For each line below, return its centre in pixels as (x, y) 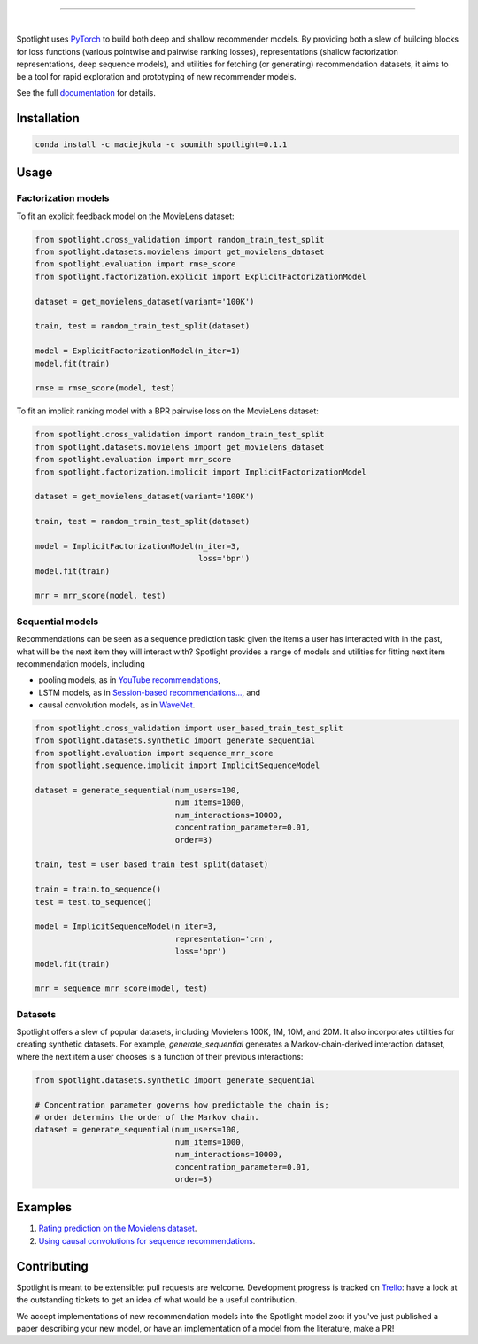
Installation (48, 118)
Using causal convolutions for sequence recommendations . (147, 1240)
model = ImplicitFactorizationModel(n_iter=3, (138, 546)
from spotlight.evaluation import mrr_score (133, 460)
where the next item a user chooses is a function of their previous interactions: (160, 1056)
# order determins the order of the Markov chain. (147, 1117)
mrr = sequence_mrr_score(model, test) (121, 989)
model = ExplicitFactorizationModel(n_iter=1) (138, 351)
